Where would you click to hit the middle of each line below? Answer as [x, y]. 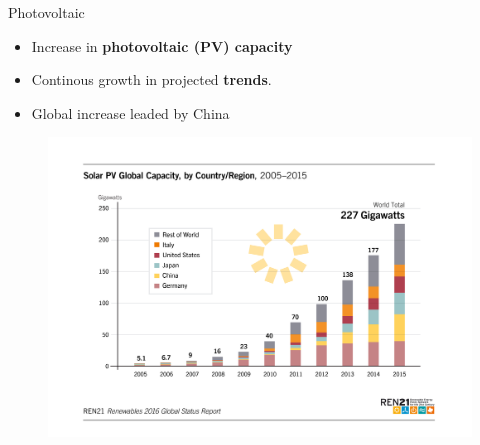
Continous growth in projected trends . [151, 79]
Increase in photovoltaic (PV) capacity [162, 45]
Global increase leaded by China [130, 112]
